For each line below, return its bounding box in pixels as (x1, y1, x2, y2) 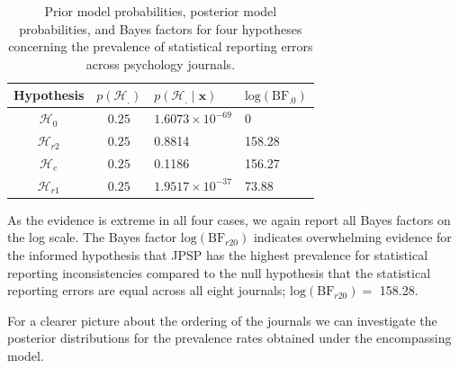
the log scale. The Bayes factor (7, 228, 177, 247)
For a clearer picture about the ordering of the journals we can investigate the (7, 310, 437, 329)
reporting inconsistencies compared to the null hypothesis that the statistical (7, 263, 431, 282)
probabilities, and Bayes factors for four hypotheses (19, 19, 302, 38)
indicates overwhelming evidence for (253, 228, 452, 247)
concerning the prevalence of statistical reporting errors (8, 37, 313, 56)
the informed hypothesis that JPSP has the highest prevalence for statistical (7, 246, 428, 265)
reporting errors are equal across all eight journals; (7, 281, 286, 300)
